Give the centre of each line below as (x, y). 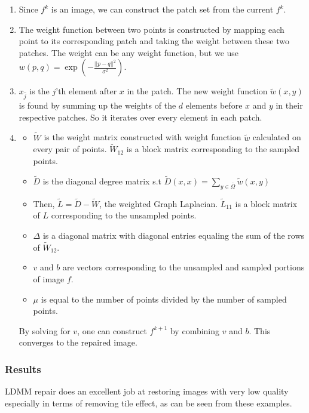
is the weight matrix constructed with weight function (143, 137)
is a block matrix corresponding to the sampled (213, 149)
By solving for (45, 330)
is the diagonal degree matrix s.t (102, 181)
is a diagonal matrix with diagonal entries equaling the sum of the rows (174, 235)
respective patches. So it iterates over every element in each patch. (140, 117)
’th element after (86, 91)
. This (260, 330)
